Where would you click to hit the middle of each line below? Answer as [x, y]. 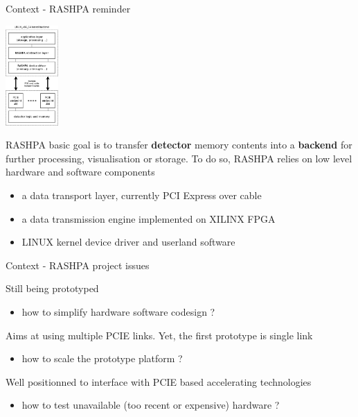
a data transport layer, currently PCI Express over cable [142, 195]
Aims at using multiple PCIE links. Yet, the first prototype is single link [159, 335]
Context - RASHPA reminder [68, 8]
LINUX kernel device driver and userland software [128, 242]
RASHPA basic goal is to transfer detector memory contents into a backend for [179, 145]
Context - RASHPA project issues [78, 265]
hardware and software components [80, 172]
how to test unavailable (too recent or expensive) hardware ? [151, 405]
